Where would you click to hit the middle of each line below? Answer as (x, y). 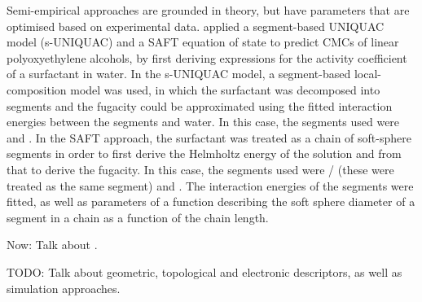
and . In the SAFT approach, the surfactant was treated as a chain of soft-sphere (209, 137)
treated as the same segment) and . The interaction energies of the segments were (210, 185)
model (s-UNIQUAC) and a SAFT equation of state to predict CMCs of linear (203, 42)
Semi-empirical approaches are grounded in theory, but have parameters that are (208, 10)
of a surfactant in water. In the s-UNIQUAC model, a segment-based (179, 74)
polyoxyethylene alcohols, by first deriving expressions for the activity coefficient (207, 57)
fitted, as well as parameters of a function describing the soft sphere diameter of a (211, 201)
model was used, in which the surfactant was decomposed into (225, 89)
